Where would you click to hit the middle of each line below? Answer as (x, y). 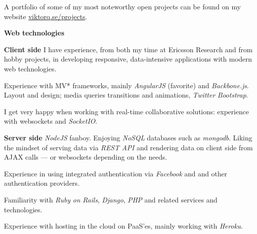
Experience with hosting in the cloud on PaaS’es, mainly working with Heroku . (124, 226)
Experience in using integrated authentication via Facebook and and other (116, 173)
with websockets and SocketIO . (51, 121)
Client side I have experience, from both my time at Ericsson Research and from (128, 49)
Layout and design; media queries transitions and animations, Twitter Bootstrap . (126, 95)
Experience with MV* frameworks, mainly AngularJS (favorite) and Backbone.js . (127, 85)
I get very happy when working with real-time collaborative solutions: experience (127, 111)
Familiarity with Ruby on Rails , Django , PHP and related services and (111, 199)
